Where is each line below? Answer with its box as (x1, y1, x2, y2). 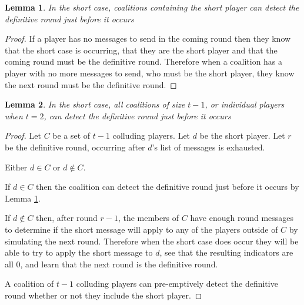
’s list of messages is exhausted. (152, 140, 265, 153)
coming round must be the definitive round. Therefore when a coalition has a (5, 55, 283, 68)
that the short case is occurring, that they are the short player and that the (5, 43, 278, 56)
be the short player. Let (199, 129, 285, 142)
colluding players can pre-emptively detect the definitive (76, 277, 278, 290)
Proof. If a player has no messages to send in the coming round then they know (5, 32, 291, 45)
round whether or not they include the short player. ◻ (5, 289, 202, 301)
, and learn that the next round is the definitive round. (20, 257, 218, 270)
